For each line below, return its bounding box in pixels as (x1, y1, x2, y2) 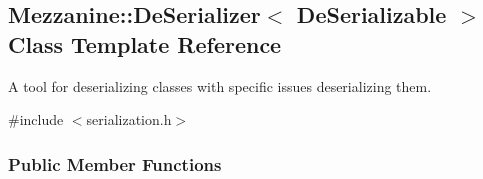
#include (8, 109, 64, 130)
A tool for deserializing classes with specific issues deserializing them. (8, 75, 432, 96)
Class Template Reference (8, 28, 282, 59)
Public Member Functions (8, 151, 222, 176)
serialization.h (86, 109, 172, 130)
